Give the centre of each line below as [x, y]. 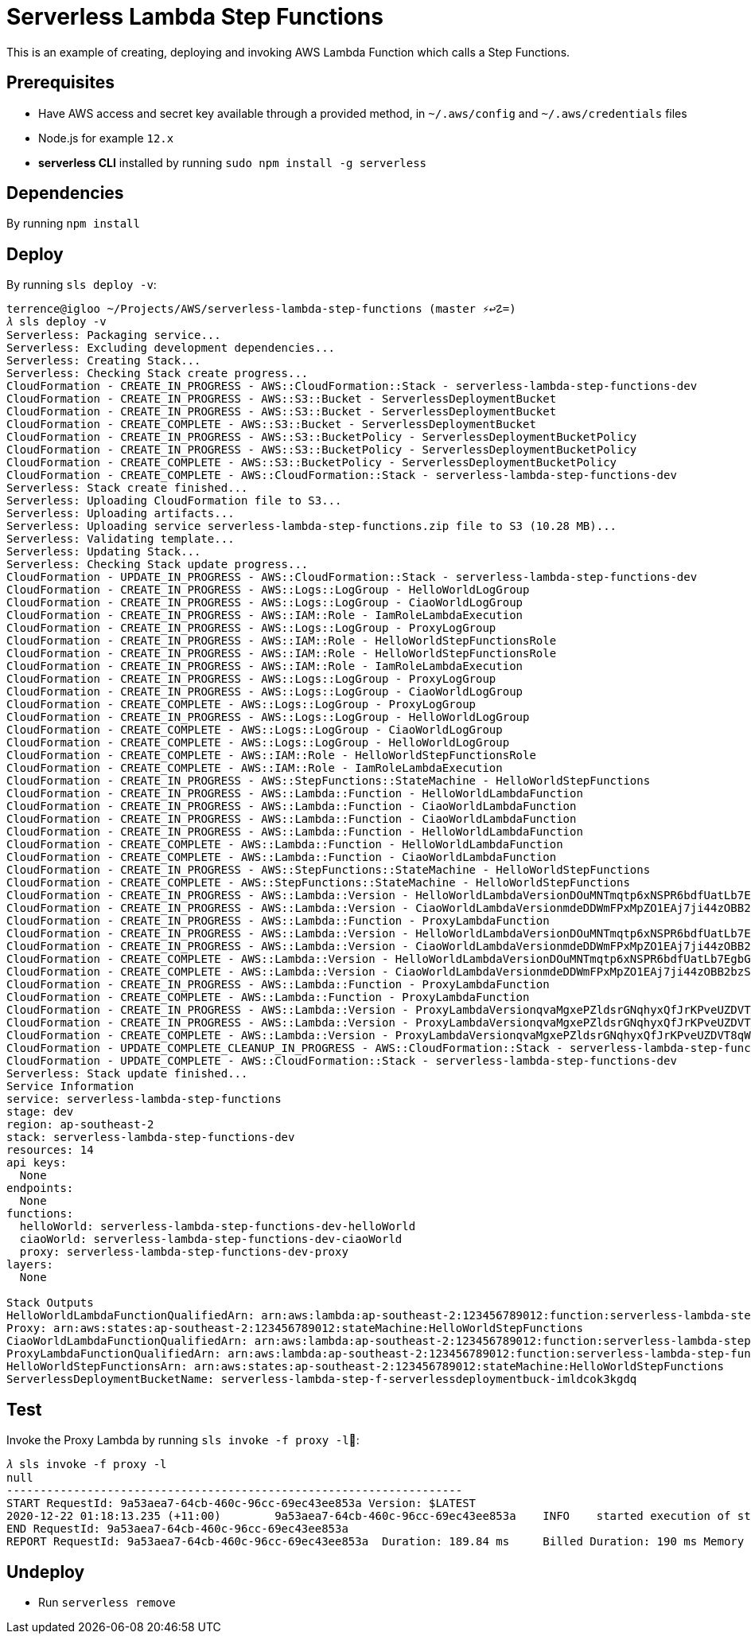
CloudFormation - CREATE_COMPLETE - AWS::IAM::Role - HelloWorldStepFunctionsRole [271, 756]
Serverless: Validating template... [121, 539]
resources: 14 [50, 1150]
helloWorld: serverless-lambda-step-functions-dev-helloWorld [218, 1227]
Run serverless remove [107, 1602]
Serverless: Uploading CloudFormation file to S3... [174, 501]
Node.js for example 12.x [106, 138]
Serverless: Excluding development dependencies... [171, 348]
